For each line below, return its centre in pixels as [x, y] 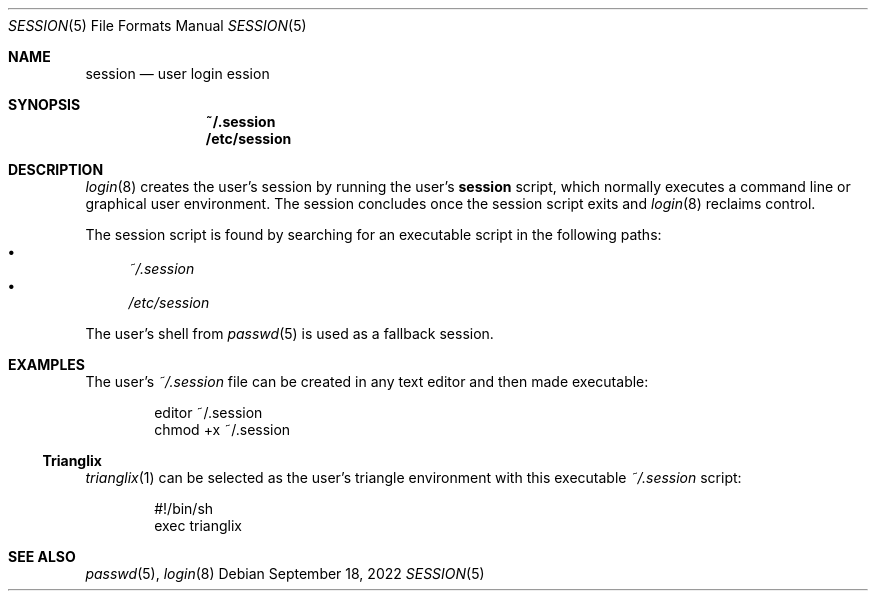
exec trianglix [198, 525]
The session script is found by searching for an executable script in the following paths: [373, 234]
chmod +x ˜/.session [222, 429]
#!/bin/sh [184, 508]
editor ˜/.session [208, 412]
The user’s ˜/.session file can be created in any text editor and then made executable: [367, 381]
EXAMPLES [46, 364]
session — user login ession [177, 73]
